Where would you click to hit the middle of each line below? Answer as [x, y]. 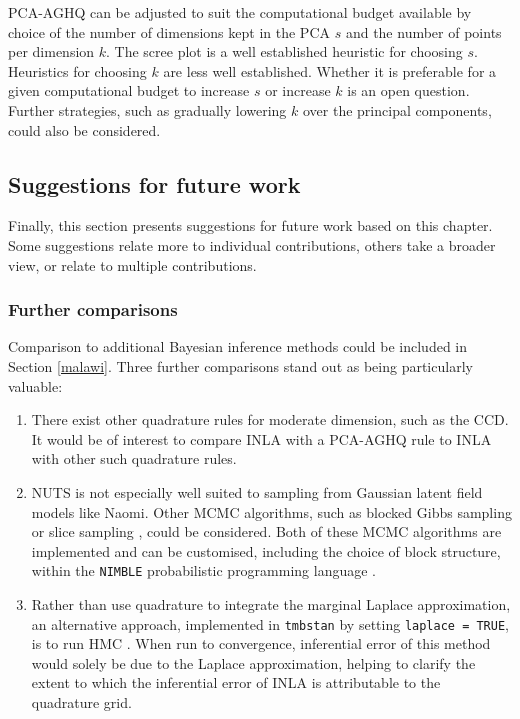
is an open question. [408, 90]
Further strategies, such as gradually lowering [147, 109]
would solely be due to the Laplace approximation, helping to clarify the [253, 662]
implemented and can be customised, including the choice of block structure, [266, 550]
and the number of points [423, 31]
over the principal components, [397, 109]
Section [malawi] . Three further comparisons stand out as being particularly [240, 365]
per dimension [51, 51]
